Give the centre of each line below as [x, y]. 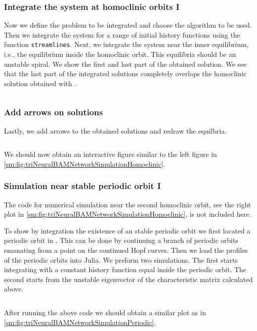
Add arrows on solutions [54, 112]
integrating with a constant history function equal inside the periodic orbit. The [125, 269]
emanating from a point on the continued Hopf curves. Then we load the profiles [126, 250]
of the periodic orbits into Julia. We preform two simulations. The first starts [121, 260]
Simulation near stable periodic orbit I [83, 186]
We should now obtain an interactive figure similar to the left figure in [110, 154]
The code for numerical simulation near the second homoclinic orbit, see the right [128, 204]
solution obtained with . [40, 83]
